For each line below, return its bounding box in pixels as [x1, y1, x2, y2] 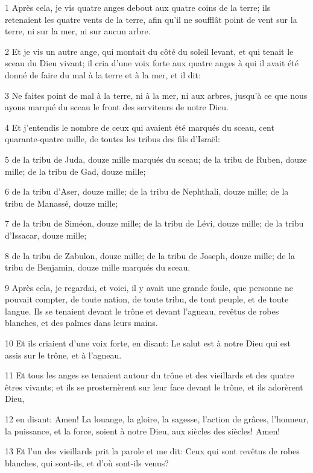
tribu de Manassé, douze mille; [5, 196, 118, 209]
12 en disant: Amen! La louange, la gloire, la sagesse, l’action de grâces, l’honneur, [5, 413, 309, 425]
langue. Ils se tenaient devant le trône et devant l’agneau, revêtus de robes [5, 304, 279, 317]
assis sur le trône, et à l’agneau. [5, 348, 122, 361]
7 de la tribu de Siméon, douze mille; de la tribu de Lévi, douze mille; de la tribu [5, 217, 304, 230]
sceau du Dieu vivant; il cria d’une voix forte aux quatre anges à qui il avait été [5, 57, 299, 69]
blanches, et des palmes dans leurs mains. [5, 316, 158, 329]
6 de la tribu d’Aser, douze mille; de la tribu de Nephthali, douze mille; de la [5, 185, 289, 198]
